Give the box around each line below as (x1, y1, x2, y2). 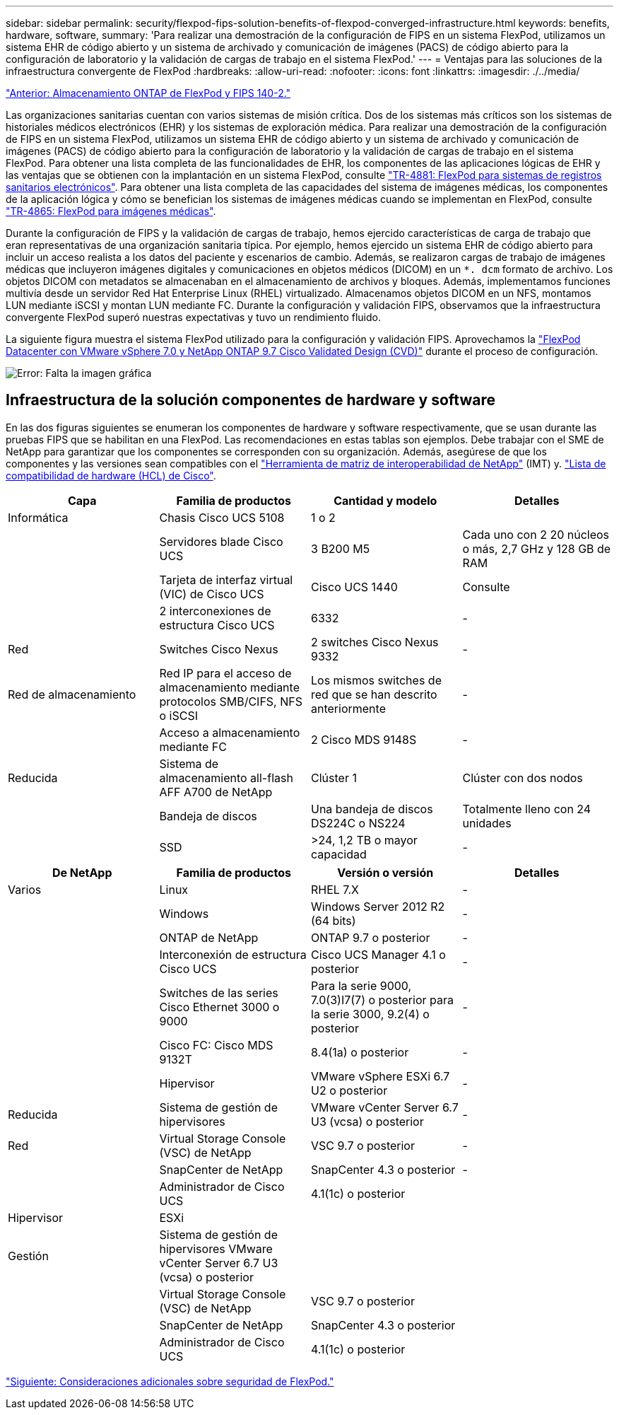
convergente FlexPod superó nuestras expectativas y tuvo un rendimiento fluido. (6, 311, 381, 323)
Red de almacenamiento (8, 687, 136, 701)
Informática (8, 510, 69, 525)
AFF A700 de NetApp (159, 784, 273, 799)
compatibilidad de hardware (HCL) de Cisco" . (6, 469, 216, 482)
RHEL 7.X (311, 882, 359, 897)
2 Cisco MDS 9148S (311, 732, 417, 747)
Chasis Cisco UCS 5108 (159, 510, 285, 525)
